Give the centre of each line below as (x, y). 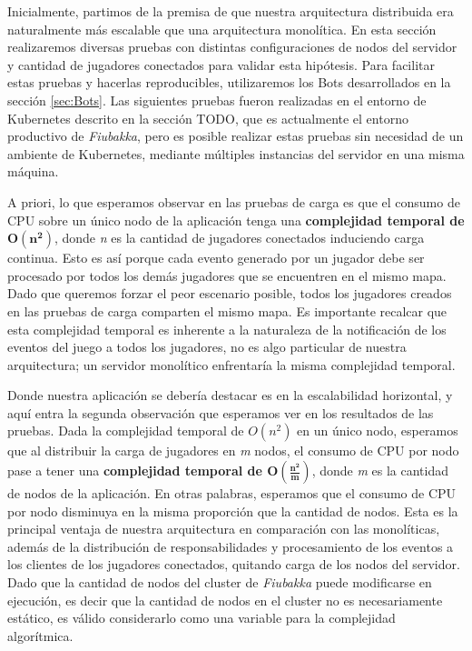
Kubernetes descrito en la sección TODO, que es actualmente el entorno (208, 118)
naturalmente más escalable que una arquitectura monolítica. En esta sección (222, 29)
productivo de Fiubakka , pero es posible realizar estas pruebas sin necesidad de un (236, 136)
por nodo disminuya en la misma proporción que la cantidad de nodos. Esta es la (233, 511)
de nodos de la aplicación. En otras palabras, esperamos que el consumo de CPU (232, 493)
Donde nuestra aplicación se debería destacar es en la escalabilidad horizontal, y (230, 395)
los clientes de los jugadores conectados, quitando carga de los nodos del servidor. (234, 564)
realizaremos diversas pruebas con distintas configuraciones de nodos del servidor (232, 47)
